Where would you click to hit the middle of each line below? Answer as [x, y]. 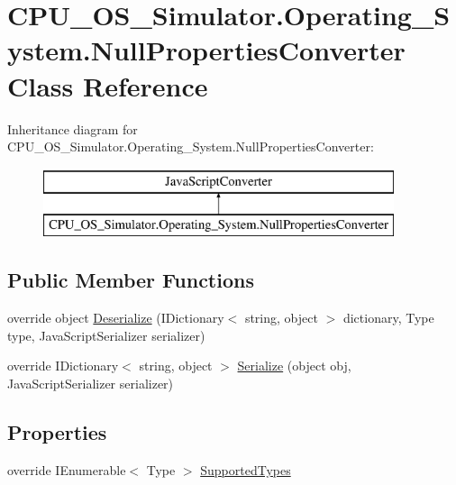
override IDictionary [63, 366]
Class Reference [108, 85]
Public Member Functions [131, 280]
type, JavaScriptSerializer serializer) [106, 335]
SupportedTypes [246, 469]
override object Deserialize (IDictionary [116, 318]
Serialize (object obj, [294, 366]
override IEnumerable [67, 469]
